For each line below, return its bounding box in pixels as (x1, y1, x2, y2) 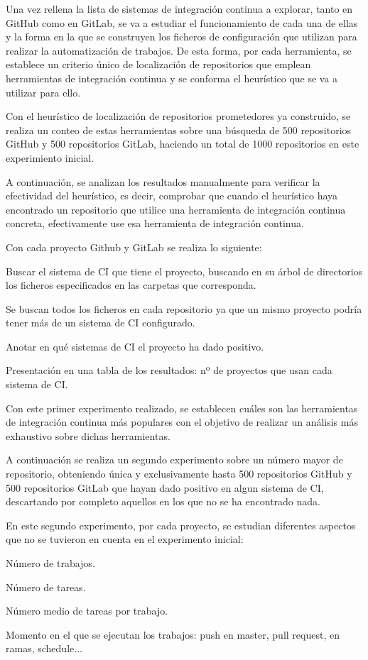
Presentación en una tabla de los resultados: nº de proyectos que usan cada (6, 363, 332, 378)
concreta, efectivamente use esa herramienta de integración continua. (6, 216, 304, 231)
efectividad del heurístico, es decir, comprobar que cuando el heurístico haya (6, 188, 338, 203)
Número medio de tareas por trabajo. (6, 603, 168, 618)
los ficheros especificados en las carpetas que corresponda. (6, 277, 256, 292)
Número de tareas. (6, 579, 86, 594)
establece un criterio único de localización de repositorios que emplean (6, 57, 311, 72)
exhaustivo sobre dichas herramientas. (6, 428, 171, 443)
